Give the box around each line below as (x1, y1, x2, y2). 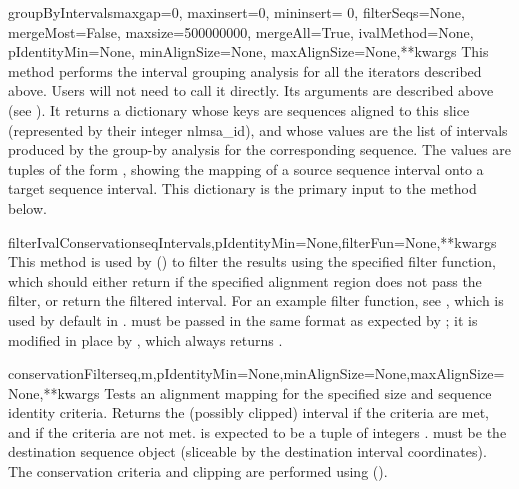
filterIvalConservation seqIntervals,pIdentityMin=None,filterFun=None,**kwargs (8, 231, 497, 252)
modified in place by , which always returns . (8, 329, 283, 350)
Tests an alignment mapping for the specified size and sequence (104, 382, 492, 403)
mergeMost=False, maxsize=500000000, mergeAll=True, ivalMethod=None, (8, 21, 474, 42)
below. (8, 197, 47, 218)
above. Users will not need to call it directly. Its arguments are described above (8, 80, 494, 101)
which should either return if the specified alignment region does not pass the (8, 270, 482, 291)
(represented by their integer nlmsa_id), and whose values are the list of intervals (8, 119, 508, 140)
